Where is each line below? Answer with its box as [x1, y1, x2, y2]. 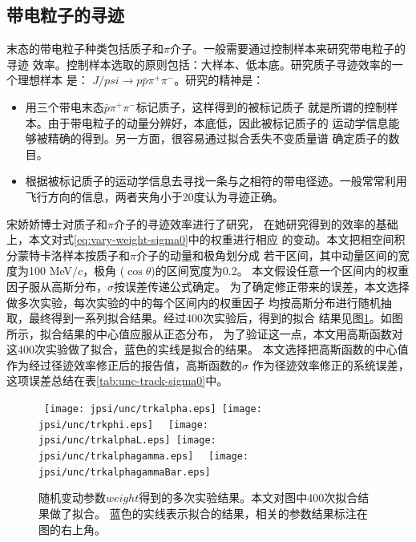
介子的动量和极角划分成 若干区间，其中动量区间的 [135, 246, 398, 263]
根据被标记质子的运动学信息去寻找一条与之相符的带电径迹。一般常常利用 [25, 172, 407, 189]
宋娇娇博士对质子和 [6, 215, 107, 232]
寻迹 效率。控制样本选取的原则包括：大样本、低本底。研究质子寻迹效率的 [6, 55, 392, 72]
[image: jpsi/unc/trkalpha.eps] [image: [44, 403, 262, 415]
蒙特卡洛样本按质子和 [17, 246, 130, 263]
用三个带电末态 [25, 98, 104, 115]
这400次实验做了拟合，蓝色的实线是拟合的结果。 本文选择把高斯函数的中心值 [6, 341, 409, 358]
